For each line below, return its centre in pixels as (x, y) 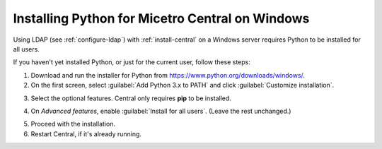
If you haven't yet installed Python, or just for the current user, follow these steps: (132, 62)
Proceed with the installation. (73, 124)
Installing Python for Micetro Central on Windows (161, 18)
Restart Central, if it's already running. (86, 133)
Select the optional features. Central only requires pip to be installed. (131, 98)
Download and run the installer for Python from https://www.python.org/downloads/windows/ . (168, 75)
